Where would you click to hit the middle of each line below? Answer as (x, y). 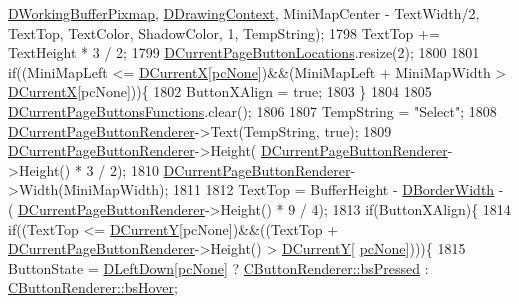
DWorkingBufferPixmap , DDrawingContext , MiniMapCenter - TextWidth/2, (244, 13)
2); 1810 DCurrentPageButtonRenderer (230, 169)
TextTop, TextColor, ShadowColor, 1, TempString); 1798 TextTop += (224, 32)
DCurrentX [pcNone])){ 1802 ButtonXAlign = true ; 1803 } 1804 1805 (220, 91)
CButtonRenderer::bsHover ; (93, 287)
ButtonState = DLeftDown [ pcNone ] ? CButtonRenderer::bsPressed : (218, 267)
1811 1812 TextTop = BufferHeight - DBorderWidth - (338, 189)
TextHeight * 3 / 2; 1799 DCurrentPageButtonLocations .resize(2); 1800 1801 (244, 52)
